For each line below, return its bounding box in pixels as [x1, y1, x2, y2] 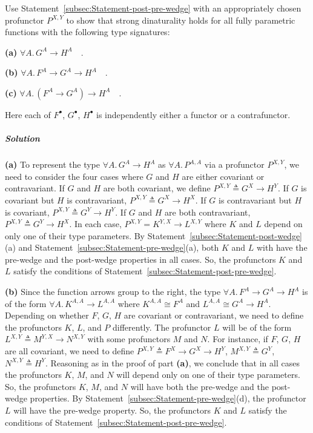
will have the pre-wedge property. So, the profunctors [13, 404, 211, 416]
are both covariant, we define [103, 182, 211, 194]
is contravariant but [219, 193, 292, 206]
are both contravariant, [165, 205, 251, 218]
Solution [5, 132, 40, 145]
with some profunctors [87, 332, 171, 345]
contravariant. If [5, 182, 65, 194]
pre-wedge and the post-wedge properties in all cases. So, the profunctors [5, 253, 276, 265]
